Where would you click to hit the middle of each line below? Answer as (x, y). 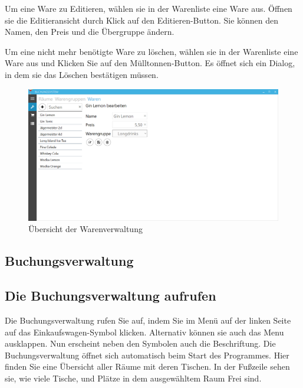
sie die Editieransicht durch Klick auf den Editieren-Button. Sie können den (142, 20)
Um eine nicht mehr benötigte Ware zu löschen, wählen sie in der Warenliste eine (151, 51)
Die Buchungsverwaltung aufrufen (111, 296)
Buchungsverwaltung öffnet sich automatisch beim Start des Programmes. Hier (147, 355)
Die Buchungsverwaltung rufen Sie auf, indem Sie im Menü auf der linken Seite (148, 320)
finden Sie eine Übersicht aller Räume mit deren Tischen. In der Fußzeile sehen (147, 366)
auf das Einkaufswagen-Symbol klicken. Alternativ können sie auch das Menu (144, 332)
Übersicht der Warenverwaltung (85, 229)
